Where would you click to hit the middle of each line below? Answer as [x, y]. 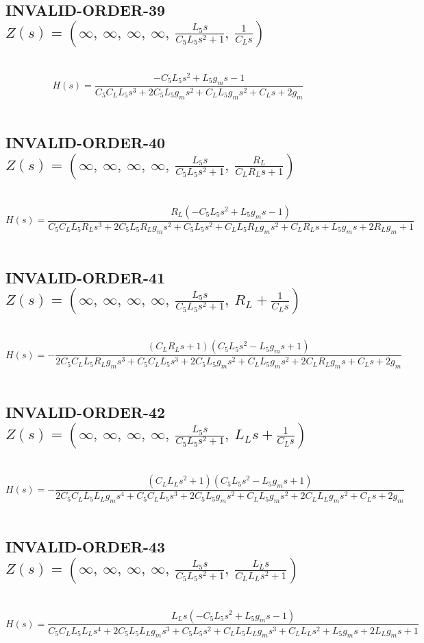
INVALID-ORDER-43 [86, 547]
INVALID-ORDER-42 [86, 411]
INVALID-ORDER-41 [86, 277]
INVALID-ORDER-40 [86, 142]
